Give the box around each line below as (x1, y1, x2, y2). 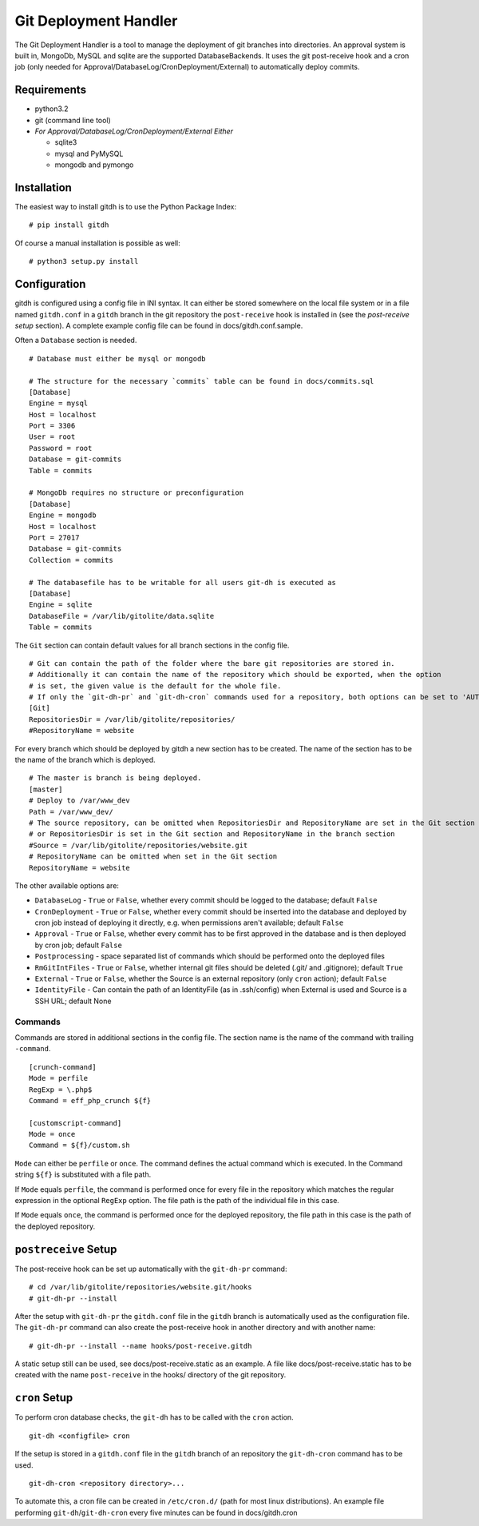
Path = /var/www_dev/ (29, 807, 113, 816)
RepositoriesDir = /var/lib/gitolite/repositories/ (29, 715, 236, 723)
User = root (29, 432, 76, 441)
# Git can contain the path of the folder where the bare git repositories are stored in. (29, 659, 395, 667)
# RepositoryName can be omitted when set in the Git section (29, 852, 278, 861)
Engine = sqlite (29, 600, 93, 609)
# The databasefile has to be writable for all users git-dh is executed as (29, 578, 337, 587)
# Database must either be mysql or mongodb (29, 354, 207, 363)
